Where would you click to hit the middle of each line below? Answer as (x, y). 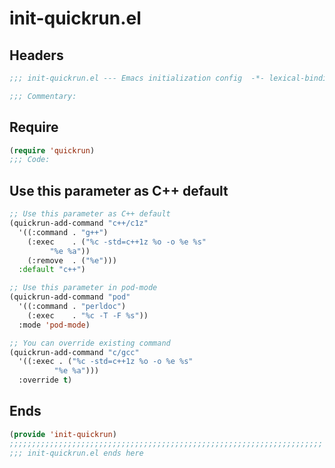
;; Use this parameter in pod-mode (83, 288)
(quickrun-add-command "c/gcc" (74, 352)
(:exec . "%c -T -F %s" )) (88, 315)
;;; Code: (30, 160)
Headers (36, 55)
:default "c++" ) (52, 270)
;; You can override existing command (90, 343)
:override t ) (45, 380)
